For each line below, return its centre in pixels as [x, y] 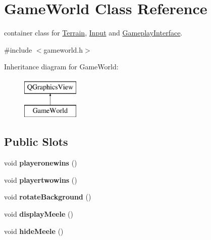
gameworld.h [63, 49]
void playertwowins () [41, 179]
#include [18, 49]
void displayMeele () [39, 214]
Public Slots [36, 142]
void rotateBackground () [48, 197]
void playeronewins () [41, 163]
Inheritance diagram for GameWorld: [61, 67]
